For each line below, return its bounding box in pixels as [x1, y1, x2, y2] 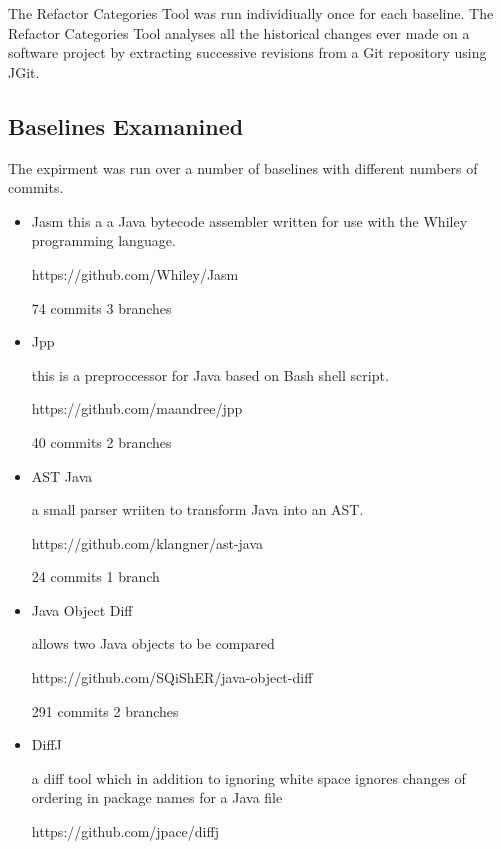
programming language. [31, 230, 176, 251]
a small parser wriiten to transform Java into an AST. [31, 499, 364, 520]
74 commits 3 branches [31, 297, 172, 318]
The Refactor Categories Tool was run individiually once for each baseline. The [8, 3, 494, 23]
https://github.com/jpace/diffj [31, 821, 219, 842]
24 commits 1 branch [31, 566, 160, 587]
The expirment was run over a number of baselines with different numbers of [8, 157, 478, 178]
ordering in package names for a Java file [31, 787, 283, 808]
